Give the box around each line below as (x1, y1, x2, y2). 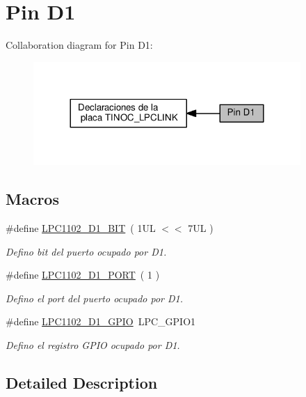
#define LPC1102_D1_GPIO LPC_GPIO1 (6, 314, 196, 329)
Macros (6, 188, 59, 210)
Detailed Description (6, 371, 158, 393)
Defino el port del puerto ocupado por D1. (6, 290, 183, 305)
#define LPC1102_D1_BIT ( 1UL (6, 220, 156, 235)
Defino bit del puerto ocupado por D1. (6, 244, 167, 258)
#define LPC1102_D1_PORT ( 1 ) (6, 267, 160, 282)
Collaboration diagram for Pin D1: (6, 38, 153, 52)
